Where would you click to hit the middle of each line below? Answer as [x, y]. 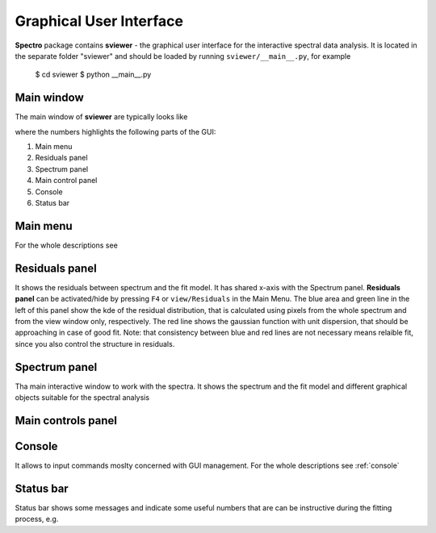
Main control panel [66, 181]
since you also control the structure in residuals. [95, 344]
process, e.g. [37, 519]
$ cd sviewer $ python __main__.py [93, 75]
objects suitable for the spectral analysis [82, 398]
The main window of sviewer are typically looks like [101, 117]
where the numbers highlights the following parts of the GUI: [115, 131]
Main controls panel [66, 421]
